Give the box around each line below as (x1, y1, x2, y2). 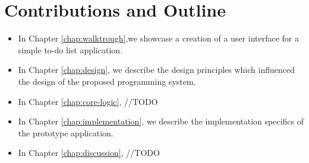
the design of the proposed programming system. (18, 75, 196, 87)
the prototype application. (18, 126, 113, 139)
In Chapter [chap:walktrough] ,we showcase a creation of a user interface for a (18, 32, 299, 44)
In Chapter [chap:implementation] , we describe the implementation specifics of (18, 115, 304, 127)
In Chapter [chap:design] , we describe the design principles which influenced (18, 63, 295, 76)
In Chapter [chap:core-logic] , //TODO (18, 95, 158, 107)
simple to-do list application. (18, 43, 122, 56)
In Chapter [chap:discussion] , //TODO (18, 146, 160, 159)
